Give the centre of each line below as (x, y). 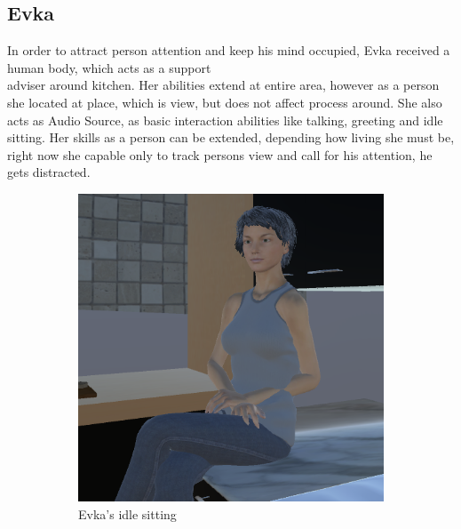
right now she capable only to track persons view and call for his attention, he (220, 154)
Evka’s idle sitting (127, 513)
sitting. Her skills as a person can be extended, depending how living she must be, (231, 137)
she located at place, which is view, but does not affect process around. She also (225, 102)
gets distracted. (49, 172)
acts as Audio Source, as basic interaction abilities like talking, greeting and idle (225, 120)
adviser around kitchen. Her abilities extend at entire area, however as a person (223, 85)
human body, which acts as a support (109, 67)
